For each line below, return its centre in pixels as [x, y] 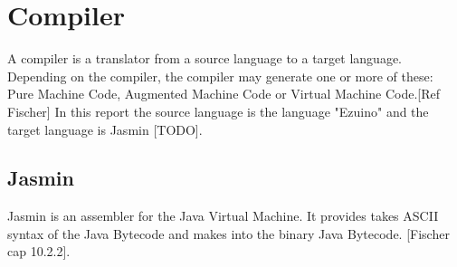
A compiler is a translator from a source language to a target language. [205, 58]
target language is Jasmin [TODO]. [105, 129]
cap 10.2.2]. [39, 251]
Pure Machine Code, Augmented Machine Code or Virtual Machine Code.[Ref [224, 94]
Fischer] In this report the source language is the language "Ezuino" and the [218, 111]
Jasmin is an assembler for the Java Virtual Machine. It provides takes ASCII [223, 216]
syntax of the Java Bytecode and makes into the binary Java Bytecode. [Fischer [228, 233]
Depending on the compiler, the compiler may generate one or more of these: [220, 76]
